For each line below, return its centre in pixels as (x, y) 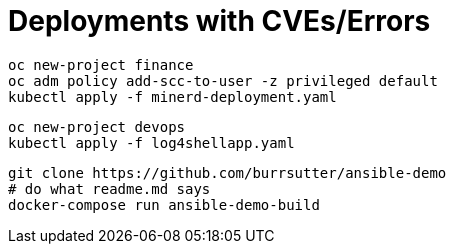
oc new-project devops (97, 126)
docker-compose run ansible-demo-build (164, 204)
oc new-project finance (101, 64)
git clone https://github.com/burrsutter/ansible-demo (227, 172)
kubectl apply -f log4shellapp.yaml (151, 142)
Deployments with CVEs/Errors (219, 21)
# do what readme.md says (109, 188)
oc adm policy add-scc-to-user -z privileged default (223, 80)
